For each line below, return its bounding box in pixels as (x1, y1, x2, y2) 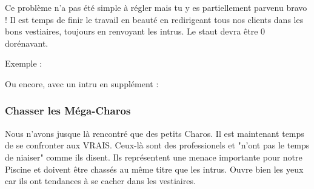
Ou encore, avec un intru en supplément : (5, 77, 159, 90)
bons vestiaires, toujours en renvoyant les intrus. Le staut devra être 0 (5, 25, 266, 38)
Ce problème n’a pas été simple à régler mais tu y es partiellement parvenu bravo (5, 1, 307, 13)
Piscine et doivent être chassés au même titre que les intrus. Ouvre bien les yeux (5, 162, 304, 175)
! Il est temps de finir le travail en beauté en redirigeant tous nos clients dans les (5, 13, 304, 25)
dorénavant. (5, 36, 48, 49)
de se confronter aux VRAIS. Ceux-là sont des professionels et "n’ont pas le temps (5, 139, 310, 151)
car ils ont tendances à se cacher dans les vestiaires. (5, 174, 196, 187)
